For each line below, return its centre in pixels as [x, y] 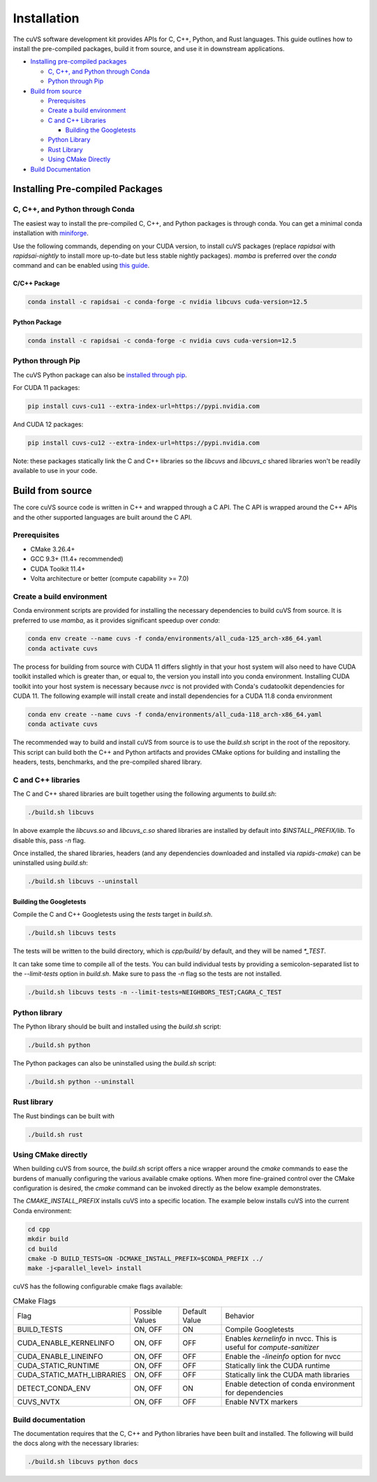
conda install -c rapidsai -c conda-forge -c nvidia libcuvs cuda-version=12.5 [168, 302]
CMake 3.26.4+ [53, 549]
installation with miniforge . [51, 233]
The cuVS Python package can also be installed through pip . [100, 375]
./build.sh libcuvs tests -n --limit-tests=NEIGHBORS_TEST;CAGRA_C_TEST [155, 993]
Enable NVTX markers [261, 1402]
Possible [148, 1312]
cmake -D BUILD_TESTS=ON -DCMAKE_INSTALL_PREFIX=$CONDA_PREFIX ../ [146, 1259]
